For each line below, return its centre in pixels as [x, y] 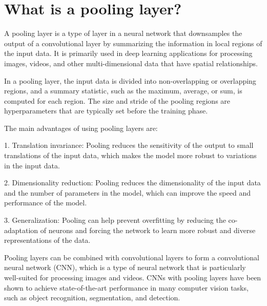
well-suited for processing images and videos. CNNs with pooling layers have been [133, 277]
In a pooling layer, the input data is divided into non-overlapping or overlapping [130, 80]
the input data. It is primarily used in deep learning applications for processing [128, 53]
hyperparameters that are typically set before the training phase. [106, 111]
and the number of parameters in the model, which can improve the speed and [127, 192]
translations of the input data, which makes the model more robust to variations [130, 155]
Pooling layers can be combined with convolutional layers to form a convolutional [132, 257]
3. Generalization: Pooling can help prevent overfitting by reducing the [115, 220]
